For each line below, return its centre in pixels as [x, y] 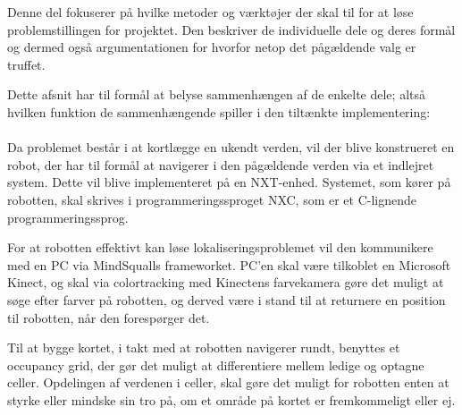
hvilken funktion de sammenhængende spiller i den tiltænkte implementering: [219, 111]
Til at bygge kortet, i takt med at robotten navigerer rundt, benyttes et [204, 347]
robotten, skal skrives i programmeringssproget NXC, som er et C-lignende [212, 199]
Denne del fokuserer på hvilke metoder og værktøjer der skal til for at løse [210, 12]
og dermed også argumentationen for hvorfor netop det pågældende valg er [212, 47]
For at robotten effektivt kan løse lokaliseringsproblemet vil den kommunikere [220, 247]
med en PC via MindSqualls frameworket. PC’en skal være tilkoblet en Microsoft [229, 264]
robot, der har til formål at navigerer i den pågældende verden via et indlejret [221, 164]
